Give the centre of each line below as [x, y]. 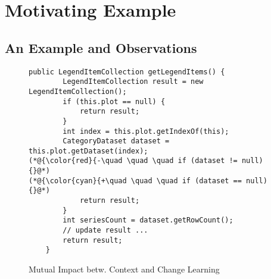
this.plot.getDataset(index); [88, 151]
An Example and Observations [101, 47]
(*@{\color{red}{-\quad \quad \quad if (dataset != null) [146, 161]
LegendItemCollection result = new [133, 82]
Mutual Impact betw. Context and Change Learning [124, 269]
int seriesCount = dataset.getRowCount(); [148, 220]
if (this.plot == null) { [114, 101]
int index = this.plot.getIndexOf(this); [146, 131]
